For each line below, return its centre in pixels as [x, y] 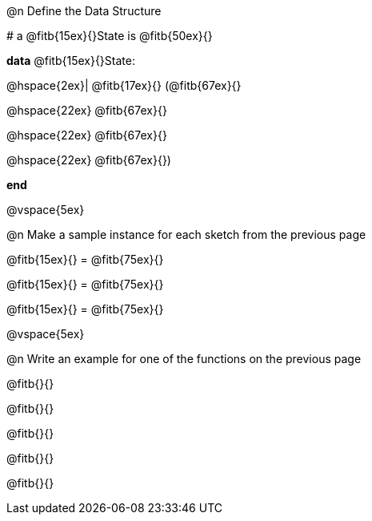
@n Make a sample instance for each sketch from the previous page [186, 234]
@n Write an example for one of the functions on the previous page [184, 359]
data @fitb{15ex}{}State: [71, 61]
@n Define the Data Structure [84, 11]
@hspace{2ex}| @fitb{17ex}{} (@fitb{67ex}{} [124, 85]
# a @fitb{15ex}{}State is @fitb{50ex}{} [110, 36]
